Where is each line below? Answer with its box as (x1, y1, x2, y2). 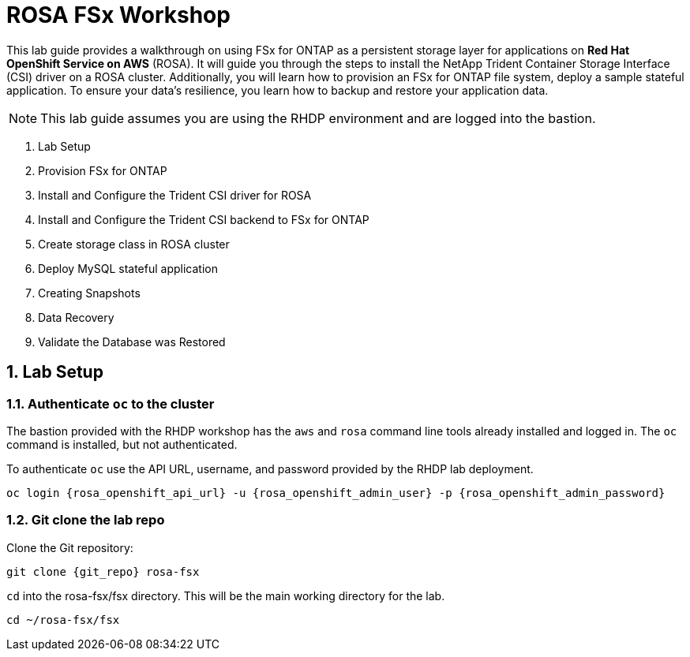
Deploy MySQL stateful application (38, 261, 218, 275)
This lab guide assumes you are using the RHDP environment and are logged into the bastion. (40, 110, 596, 126)
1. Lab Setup (6, 362, 103, 383)
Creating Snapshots (38, 286, 141, 300)
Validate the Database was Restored (38, 334, 226, 349)
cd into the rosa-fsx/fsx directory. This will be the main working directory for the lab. (6, 588, 445, 603)
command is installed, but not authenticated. (6, 437, 238, 451)
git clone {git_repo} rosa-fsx (6, 565, 200, 578)
